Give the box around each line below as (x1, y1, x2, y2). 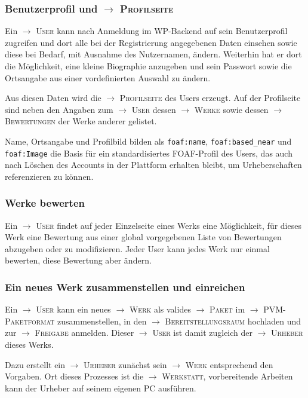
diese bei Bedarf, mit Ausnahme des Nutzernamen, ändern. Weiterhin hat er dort (5, 48, 302, 60)
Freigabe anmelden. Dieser (35, 326, 134, 339)
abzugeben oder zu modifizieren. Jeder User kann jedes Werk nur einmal (5, 242, 270, 255)
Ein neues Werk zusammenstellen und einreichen (5, 279, 245, 294)
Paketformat (5, 314, 55, 327)
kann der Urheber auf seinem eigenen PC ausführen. (5, 381, 196, 394)
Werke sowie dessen (194, 103, 269, 115)
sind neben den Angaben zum (5, 103, 113, 115)
